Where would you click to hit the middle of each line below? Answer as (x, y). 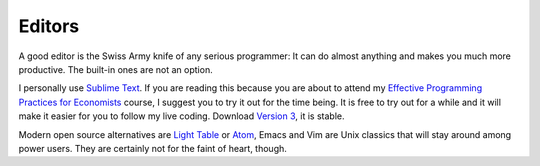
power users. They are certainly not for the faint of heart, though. (152, 148)
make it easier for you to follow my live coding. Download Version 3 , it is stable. (181, 116)
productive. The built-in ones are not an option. (116, 69)
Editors (49, 26)
